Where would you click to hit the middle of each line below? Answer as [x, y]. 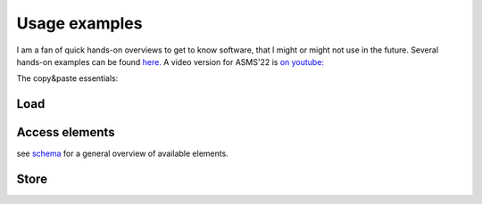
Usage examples [79, 23]
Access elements [66, 132]
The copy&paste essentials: [67, 78]
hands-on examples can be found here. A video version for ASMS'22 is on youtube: [170, 61]
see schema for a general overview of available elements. [123, 154]
